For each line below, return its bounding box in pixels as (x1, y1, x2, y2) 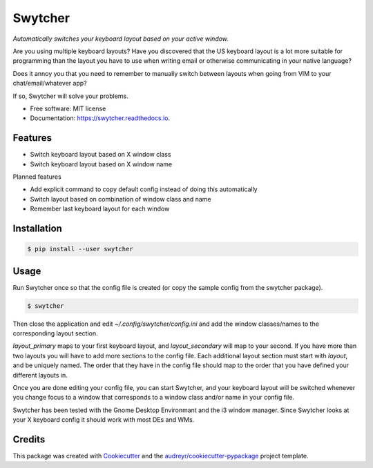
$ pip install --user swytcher (27, 245, 134, 253)
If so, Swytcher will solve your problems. (12, 92, 129, 100)
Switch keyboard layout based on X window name (30, 159, 173, 168)
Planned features (12, 173, 61, 181)
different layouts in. (12, 371, 68, 379)
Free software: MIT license (30, 104, 106, 113)
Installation (12, 222, 62, 234)
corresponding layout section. (12, 329, 98, 338)
